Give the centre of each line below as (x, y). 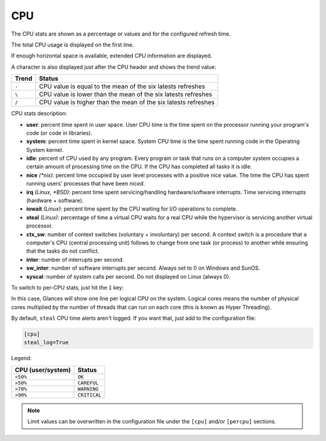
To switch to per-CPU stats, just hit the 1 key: (67, 287)
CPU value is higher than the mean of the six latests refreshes (127, 103)
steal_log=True (46, 343)
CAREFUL (88, 383)
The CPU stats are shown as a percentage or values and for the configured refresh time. (121, 34)
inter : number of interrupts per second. (75, 259)
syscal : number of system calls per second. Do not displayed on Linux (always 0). (128, 276)
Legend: (21, 358)
